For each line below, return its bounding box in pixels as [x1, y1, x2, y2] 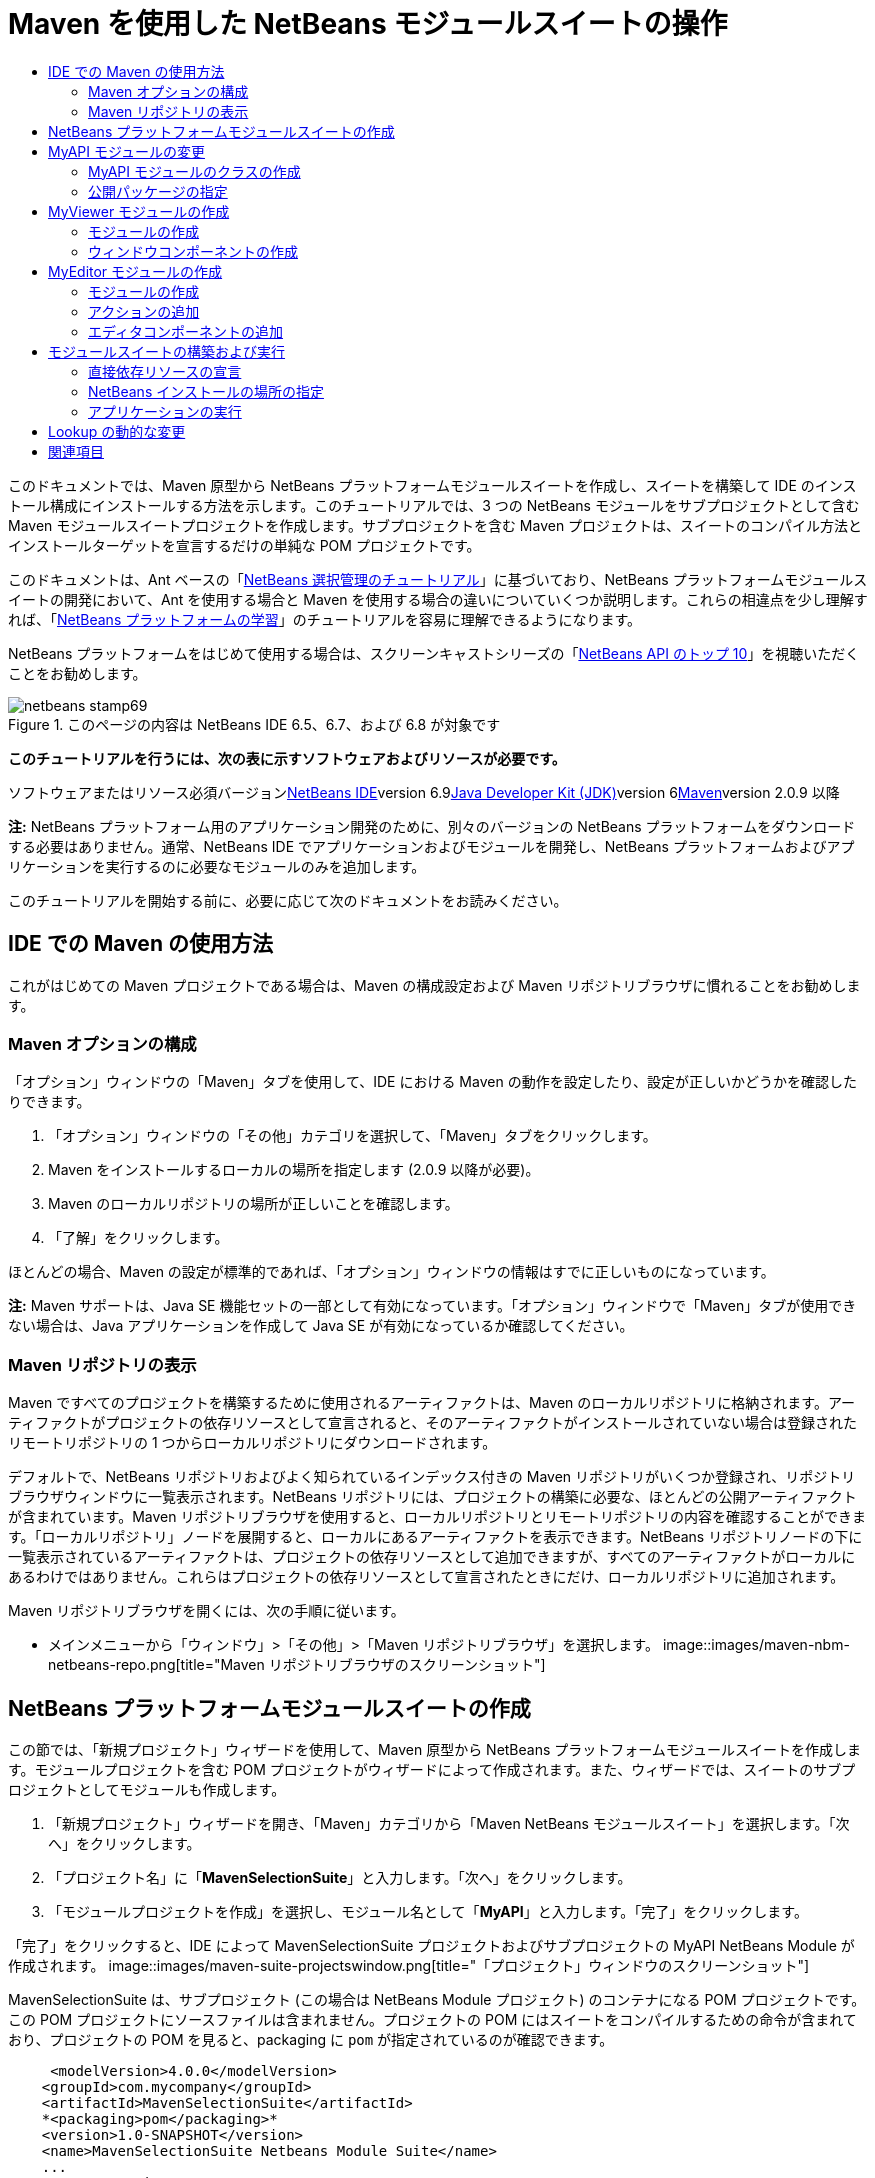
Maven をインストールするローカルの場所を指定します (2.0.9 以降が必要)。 [48, 1161, 540, 1179]
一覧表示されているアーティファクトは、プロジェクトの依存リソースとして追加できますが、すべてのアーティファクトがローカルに [8, 1548, 856, 1566]
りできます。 [8, 1093, 91, 1111]
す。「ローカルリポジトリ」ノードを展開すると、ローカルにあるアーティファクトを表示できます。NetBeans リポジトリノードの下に [8, 1528, 863, 1546]
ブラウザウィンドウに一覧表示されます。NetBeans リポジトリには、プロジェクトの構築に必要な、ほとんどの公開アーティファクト [8, 1488, 857, 1506]
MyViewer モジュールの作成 [48, 202, 230, 220]
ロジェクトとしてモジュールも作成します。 [8, 1780, 286, 1798]
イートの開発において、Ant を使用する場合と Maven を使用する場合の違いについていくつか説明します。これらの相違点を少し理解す [8, 590, 868, 608]
